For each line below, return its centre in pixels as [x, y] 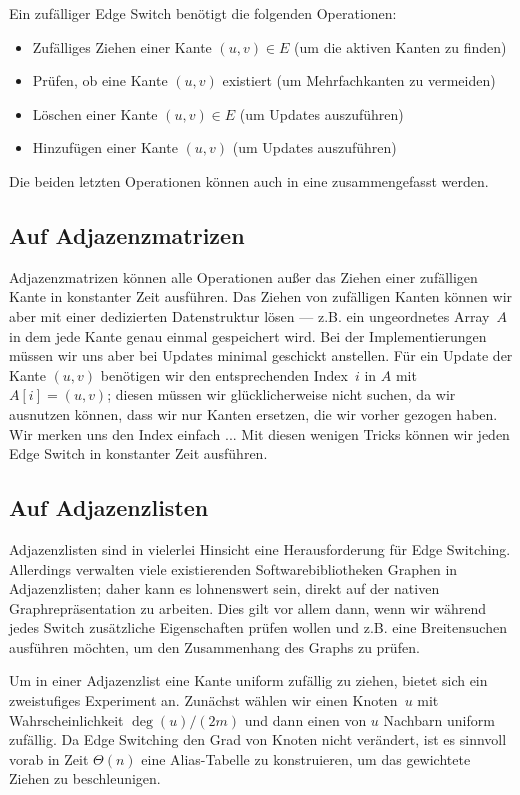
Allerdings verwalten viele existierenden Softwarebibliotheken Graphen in [233, 568]
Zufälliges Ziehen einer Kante [122, 46]
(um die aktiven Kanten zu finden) [400, 46]
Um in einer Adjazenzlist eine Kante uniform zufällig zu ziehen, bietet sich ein [248, 680]
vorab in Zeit [49, 758]
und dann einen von [305, 719]
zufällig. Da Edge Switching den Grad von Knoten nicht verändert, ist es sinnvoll [258, 739]
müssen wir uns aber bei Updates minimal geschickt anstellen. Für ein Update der [261, 355]
